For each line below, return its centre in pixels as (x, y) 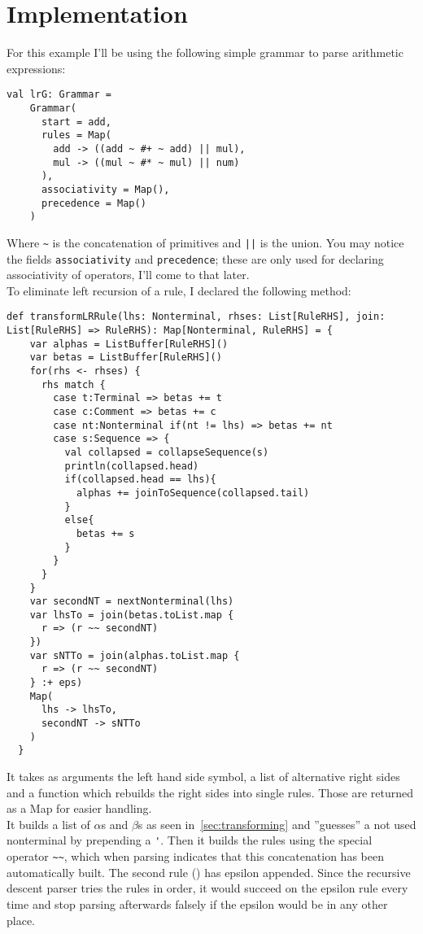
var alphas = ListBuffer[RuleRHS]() (129, 344)
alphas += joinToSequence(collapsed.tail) (193, 493)
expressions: (36, 68)
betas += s (105, 533)
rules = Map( (76, 135)
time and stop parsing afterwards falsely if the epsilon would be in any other (197, 903)
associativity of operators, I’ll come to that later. (128, 275)
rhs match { (73, 384)
